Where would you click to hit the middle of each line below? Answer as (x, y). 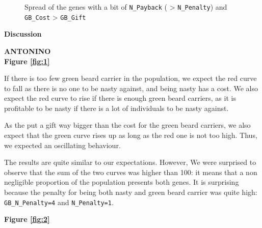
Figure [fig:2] (27, 219)
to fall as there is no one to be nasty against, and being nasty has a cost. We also (131, 88)
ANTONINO (28, 51)
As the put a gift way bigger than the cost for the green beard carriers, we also (127, 125)
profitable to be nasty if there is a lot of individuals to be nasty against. (116, 108)
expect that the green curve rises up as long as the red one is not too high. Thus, (131, 135)
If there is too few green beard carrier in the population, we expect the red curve (130, 78)
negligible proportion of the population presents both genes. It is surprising (122, 182)
